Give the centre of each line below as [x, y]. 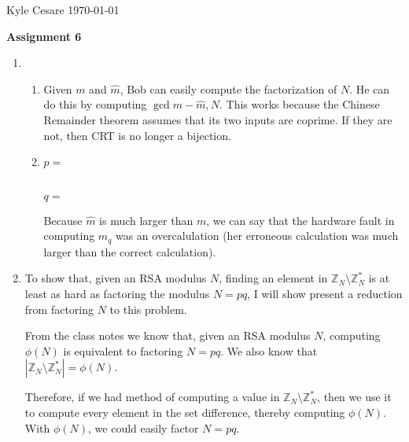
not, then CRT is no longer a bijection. [137, 135]
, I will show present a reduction [325, 293]
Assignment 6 [44, 36]
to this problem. [148, 309]
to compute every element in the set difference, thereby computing [185, 412]
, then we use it [354, 397]
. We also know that [269, 350]
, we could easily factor [144, 427]
